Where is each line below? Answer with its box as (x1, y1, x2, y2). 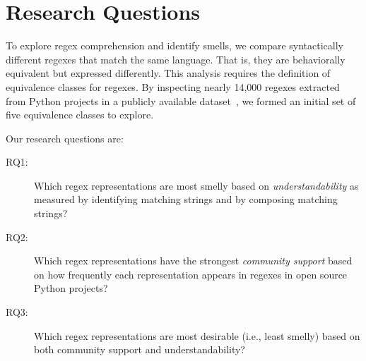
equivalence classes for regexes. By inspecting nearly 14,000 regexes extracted (6, 79, 340, 94)
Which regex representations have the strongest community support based (34, 253, 353, 268)
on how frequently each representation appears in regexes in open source (34, 267, 348, 281)
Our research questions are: (6, 130, 124, 145)
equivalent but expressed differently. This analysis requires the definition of (6, 66, 331, 80)
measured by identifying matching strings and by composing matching (34, 192, 338, 207)
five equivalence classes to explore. (6, 107, 154, 122)
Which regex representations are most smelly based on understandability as (34, 178, 359, 192)
